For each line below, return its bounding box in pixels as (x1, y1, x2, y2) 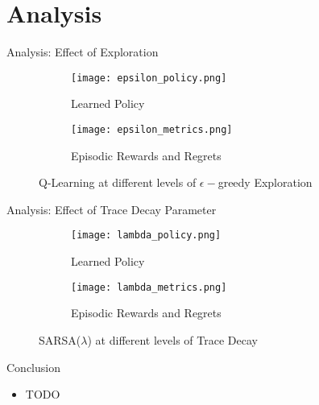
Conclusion (6, 358, 60, 375)
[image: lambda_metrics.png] (71, 281, 227, 293)
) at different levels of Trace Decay (87, 331, 258, 348)
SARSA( (39, 331, 81, 348)
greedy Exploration (217, 174, 313, 191)
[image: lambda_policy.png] (71, 229, 222, 242)
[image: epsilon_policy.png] (71, 72, 227, 84)
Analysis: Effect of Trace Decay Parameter (6, 200, 217, 217)
